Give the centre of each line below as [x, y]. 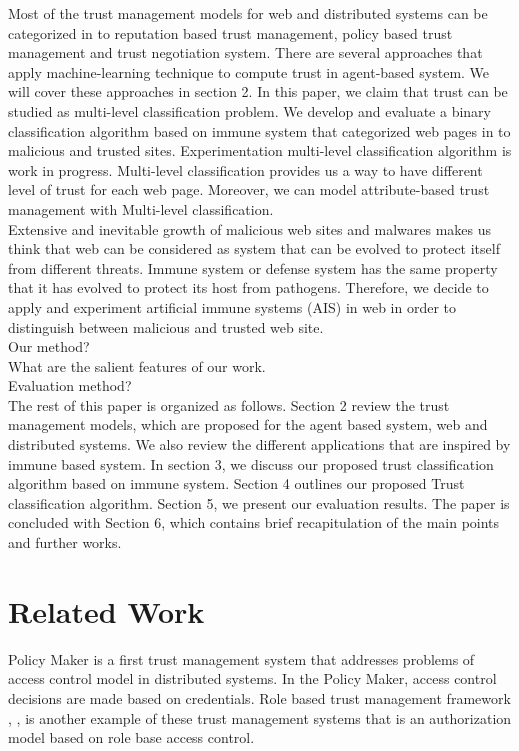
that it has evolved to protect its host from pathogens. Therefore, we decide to [248, 287]
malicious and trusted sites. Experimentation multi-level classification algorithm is [260, 150]
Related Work [106, 610]
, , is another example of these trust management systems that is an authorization [260, 717]
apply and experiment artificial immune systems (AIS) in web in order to [232, 306]
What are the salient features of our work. [137, 365]
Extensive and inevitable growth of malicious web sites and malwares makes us [249, 228]
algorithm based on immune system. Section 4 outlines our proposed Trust [236, 483]
